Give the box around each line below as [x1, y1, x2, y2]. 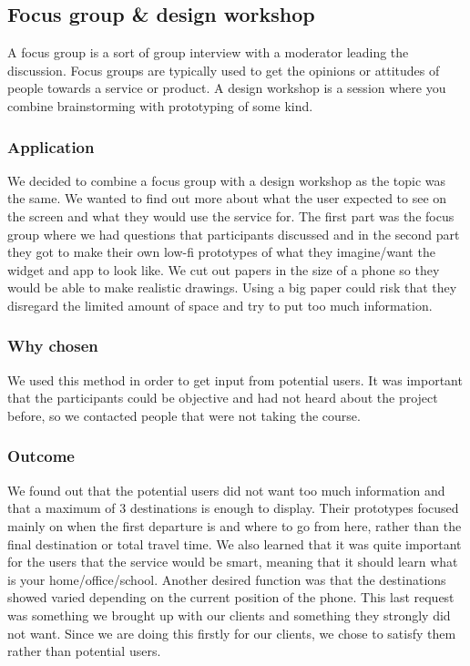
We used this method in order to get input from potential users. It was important [7, 370, 463, 389]
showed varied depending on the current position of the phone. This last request [7, 588, 455, 607]
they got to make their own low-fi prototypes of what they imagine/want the [7, 242, 435, 261]
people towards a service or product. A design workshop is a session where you [7, 78, 446, 97]
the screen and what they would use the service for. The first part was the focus [7, 206, 455, 225]
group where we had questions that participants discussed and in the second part [7, 224, 460, 243]
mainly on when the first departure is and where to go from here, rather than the [7, 516, 462, 535]
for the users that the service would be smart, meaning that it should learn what [7, 552, 458, 571]
